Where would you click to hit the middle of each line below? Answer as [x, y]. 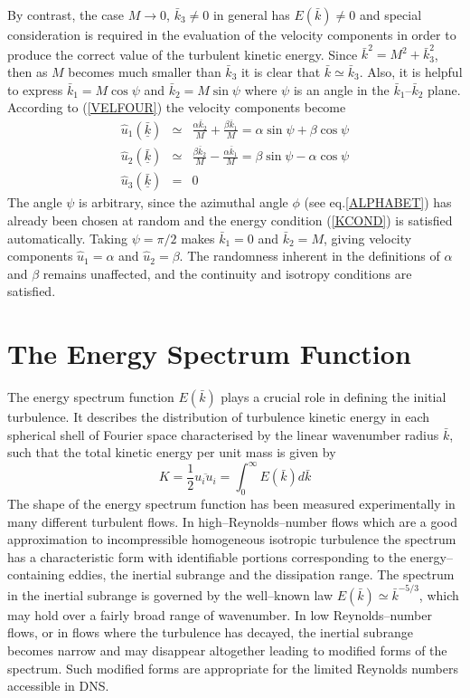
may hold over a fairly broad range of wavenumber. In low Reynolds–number [220, 614]
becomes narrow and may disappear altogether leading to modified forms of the [227, 650]
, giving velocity [367, 238]
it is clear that [281, 71]
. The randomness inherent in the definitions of [310, 256]
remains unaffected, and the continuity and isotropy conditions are [227, 273]
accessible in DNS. [58, 686]
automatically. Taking [68, 238]
